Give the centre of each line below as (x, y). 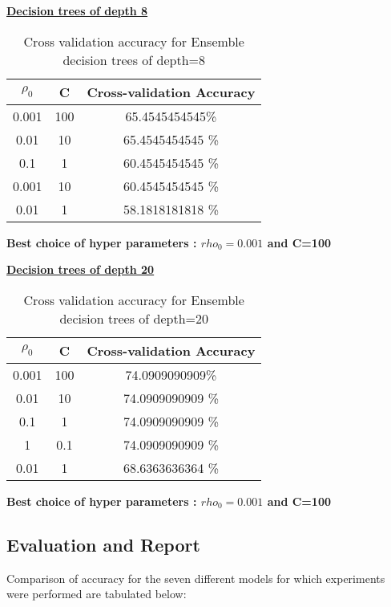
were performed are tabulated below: (97, 594)
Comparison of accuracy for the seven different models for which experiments (196, 578)
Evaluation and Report (103, 544)
